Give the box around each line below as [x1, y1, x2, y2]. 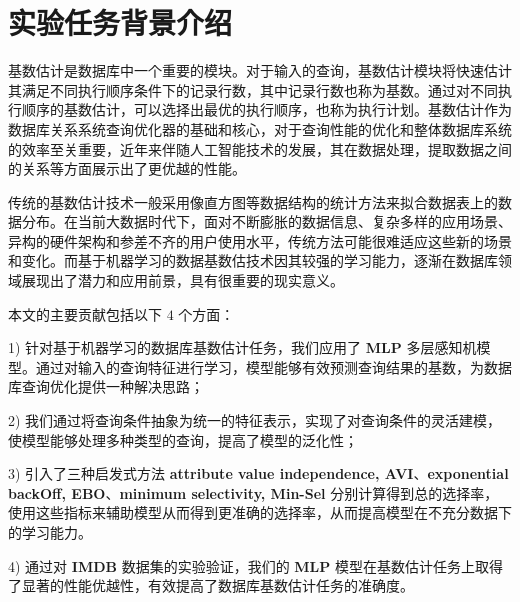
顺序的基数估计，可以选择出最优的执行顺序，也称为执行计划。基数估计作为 [21, 99, 512, 120]
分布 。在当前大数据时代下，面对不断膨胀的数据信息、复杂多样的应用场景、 [21, 211, 512, 232]
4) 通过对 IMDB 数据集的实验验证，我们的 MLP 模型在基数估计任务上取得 [8, 555, 503, 576]
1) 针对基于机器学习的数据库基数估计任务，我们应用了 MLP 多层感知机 [8, 337, 477, 358]
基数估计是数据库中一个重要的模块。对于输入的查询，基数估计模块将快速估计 [8, 60, 512, 81]
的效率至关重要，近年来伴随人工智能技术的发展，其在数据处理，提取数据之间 [8, 138, 512, 159]
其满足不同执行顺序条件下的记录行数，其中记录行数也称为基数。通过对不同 [8, 79, 498, 100]
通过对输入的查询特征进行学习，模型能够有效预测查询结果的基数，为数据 [35, 356, 512, 377]
